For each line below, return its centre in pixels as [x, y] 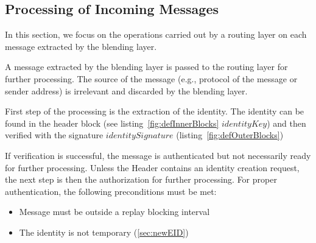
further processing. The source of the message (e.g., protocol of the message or [151, 78]
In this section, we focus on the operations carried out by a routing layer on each [156, 34]
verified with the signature [54, 135]
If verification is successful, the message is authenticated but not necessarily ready [158, 155]
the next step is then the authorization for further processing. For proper [141, 179]
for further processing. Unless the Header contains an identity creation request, [152, 167]
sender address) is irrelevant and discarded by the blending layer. [126, 90]
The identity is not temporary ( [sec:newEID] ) [104, 232]
